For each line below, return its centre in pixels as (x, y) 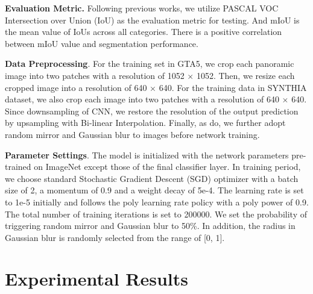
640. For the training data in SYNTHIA (233, 87)
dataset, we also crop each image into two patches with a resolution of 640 (142, 99)
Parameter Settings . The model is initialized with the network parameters (147, 155)
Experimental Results (96, 279)
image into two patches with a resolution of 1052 (95, 75)
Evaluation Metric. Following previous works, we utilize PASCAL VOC (142, 8)
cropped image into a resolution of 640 (76, 87)
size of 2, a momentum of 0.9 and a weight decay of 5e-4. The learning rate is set (154, 190)
